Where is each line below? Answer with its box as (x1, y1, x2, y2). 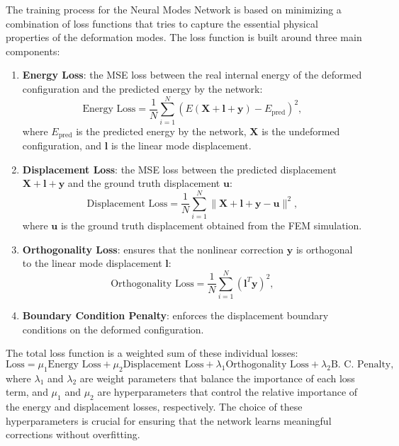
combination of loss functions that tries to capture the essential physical (6, 16, 318, 30)
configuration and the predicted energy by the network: (22, 81, 263, 96)
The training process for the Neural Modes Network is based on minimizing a (6, 2, 342, 16)
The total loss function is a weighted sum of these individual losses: (6, 345, 298, 360)
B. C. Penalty (330, 359, 391, 370)
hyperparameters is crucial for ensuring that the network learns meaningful (6, 413, 332, 428)
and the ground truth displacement (67, 176, 220, 190)
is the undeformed (262, 123, 340, 138)
